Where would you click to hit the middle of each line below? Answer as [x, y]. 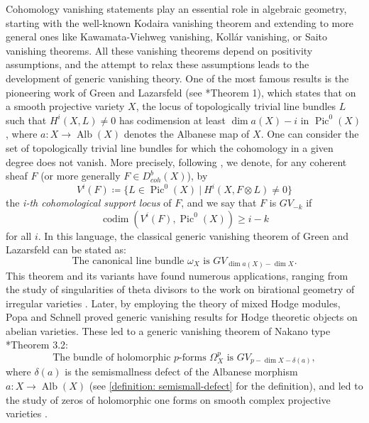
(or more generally [81, 176]
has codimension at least [172, 120]
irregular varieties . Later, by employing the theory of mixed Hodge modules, [173, 303]
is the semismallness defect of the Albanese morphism [181, 372]
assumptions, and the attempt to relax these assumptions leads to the [158, 64]
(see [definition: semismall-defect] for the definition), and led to [226, 385]
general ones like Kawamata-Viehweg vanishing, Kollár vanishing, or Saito [167, 37]
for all [19, 235]
